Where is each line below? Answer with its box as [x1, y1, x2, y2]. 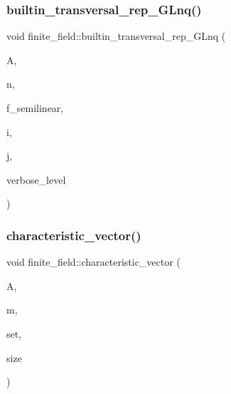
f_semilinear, [6, 100, 64, 115]
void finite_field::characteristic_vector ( [6, 254, 181, 269]
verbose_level [6, 172, 66, 187]
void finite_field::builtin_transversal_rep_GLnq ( [6, 28, 226, 43]
